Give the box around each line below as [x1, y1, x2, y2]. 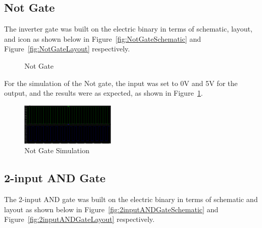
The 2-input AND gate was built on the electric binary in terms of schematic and [4, 194, 258, 205]
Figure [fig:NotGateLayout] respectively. [4, 43, 130, 54]
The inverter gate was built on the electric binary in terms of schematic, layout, [4, 23, 253, 34]
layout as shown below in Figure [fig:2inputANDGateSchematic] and [4, 204, 219, 214]
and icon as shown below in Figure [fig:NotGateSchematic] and [4, 33, 201, 44]
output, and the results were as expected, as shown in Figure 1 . [4, 88, 203, 98]
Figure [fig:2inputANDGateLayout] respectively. [4, 214, 155, 224]
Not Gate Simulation [24, 145, 90, 156]
